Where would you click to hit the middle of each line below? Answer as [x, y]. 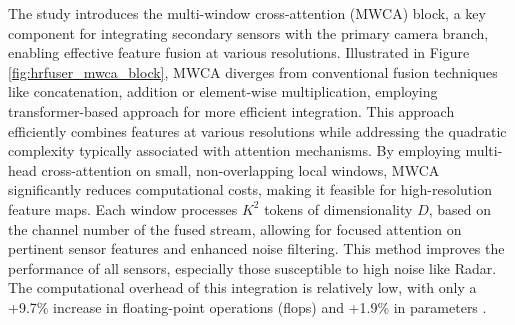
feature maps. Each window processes [123, 208]
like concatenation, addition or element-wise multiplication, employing [223, 91]
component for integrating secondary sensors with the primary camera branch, [248, 32]
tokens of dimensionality [338, 208]
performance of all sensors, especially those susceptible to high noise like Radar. [252, 267]
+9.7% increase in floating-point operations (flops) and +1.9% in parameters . [247, 306]
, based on [460, 208]
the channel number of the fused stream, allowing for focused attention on [235, 228]
